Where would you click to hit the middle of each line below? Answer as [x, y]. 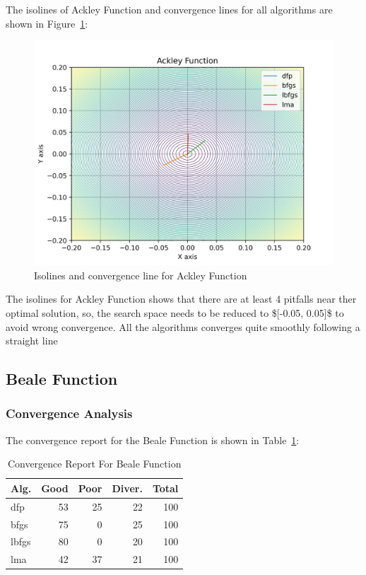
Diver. [127, 488]
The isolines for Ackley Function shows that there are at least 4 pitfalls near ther [181, 299]
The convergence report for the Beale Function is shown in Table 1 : [153, 440]
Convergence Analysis [69, 413]
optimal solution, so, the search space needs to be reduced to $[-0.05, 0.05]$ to [175, 312]
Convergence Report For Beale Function [94, 464]
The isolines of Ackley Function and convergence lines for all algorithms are [169, 9]
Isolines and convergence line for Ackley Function [141, 275]
